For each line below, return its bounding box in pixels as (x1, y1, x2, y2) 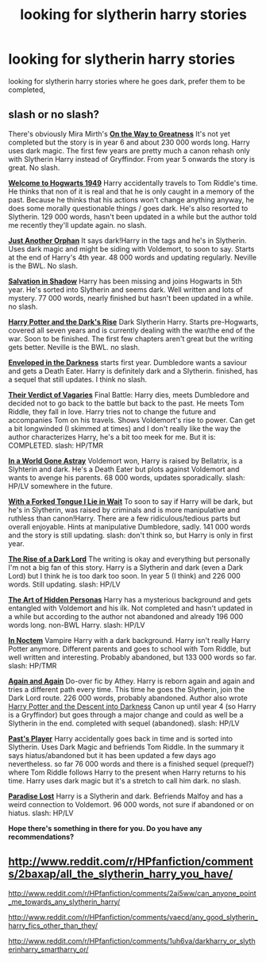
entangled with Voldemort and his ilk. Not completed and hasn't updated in (8, 603, 253, 613)
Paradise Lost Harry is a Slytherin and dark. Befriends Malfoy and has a (8, 791, 244, 801)
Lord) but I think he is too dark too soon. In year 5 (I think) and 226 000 (8, 571, 241, 580)
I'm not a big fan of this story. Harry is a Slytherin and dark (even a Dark (8, 562, 244, 572)
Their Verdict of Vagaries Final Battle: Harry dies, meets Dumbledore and (8, 390, 249, 399)
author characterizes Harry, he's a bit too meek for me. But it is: (8, 432, 216, 441)
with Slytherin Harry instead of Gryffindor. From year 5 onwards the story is (8, 154, 256, 164)
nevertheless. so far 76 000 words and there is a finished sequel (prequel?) (8, 759, 255, 768)
